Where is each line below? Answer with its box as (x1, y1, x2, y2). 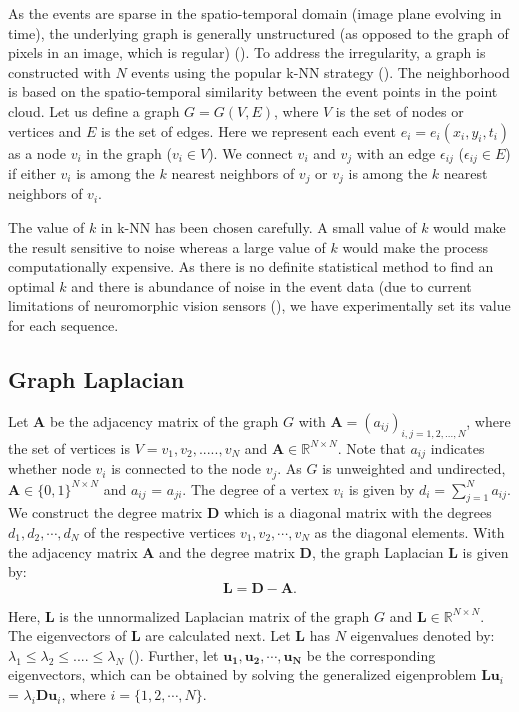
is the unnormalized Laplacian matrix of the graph (59, 605, 370, 626)
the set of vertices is (8, 437, 130, 458)
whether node (8, 458, 91, 479)
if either (8, 163, 56, 184)
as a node (8, 142, 67, 163)
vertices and (8, 120, 82, 141)
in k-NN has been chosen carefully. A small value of (100, 217, 417, 238)
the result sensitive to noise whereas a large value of (8, 236, 326, 257)
